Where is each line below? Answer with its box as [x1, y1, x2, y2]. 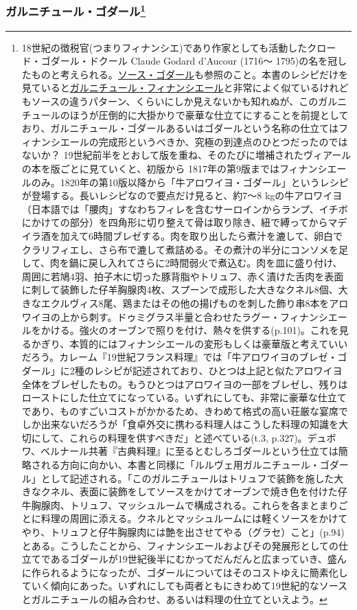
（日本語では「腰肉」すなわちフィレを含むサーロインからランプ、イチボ [21, 201, 348, 216]
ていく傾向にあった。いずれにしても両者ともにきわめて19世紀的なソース [21, 578, 347, 593]
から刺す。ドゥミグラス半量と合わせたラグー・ [69, 309, 281, 324]
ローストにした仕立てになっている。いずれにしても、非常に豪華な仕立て [21, 390, 347, 405]
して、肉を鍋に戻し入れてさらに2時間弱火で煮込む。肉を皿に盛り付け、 [21, 256, 343, 270]
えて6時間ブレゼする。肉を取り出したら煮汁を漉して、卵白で [69, 228, 343, 242]
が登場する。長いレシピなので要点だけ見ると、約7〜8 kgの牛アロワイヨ [21, 188, 343, 203]
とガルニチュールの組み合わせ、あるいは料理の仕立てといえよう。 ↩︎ [21, 592, 327, 607]
